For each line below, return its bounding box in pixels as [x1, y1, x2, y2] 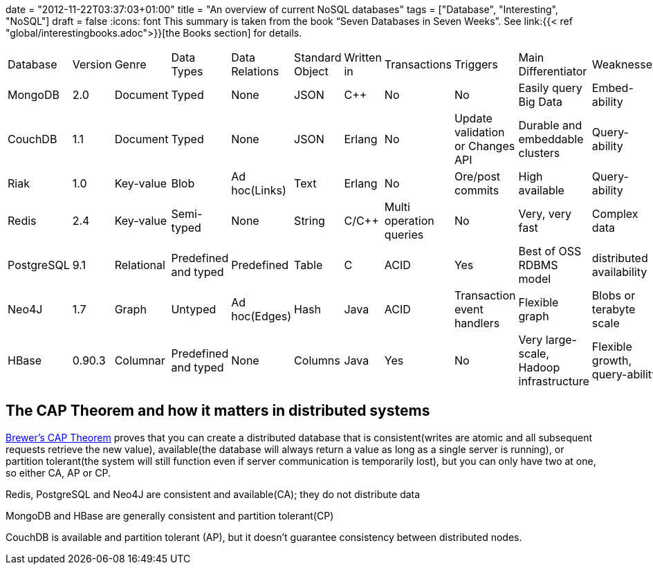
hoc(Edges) [231, 309, 292, 323]
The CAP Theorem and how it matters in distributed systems [6, 402, 430, 420]
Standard [294, 50, 342, 64]
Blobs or [591, 288, 636, 302]
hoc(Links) [231, 183, 286, 197]
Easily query [518, 81, 582, 95]
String [294, 214, 325, 228]
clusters [518, 146, 560, 160]
